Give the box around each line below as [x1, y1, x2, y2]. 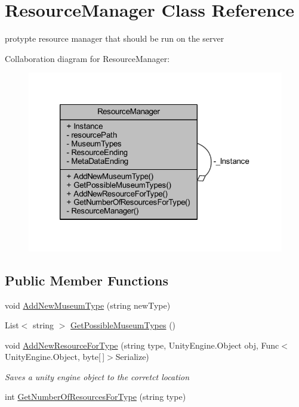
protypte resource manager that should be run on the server [5, 32, 224, 45]
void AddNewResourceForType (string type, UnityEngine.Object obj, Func [5, 338, 279, 351]
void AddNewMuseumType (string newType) [5, 299, 171, 311]
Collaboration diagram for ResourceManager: [5, 52, 170, 64]
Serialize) [115, 350, 149, 363]
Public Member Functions [5, 271, 168, 289]
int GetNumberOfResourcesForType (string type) [5, 390, 186, 403]
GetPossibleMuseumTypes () [70, 319, 176, 331]
